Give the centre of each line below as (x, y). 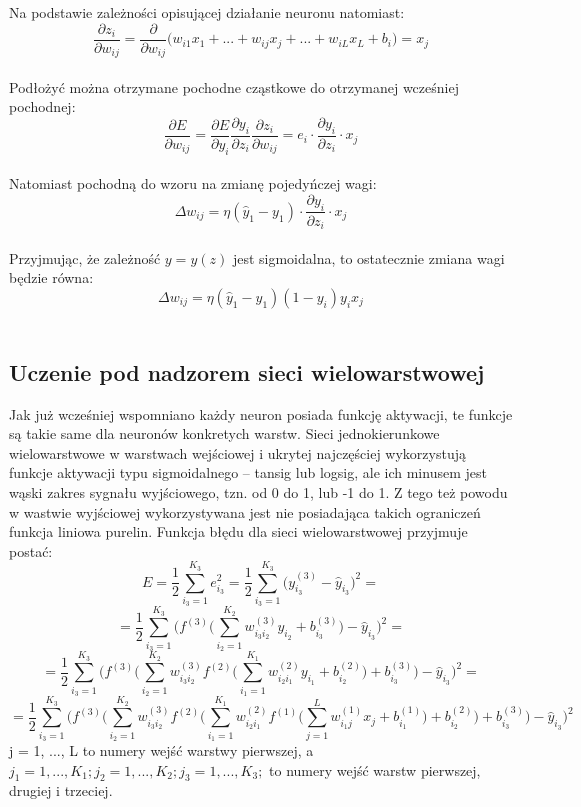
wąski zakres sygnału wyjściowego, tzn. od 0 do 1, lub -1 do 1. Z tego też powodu (258, 491)
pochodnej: (42, 106)
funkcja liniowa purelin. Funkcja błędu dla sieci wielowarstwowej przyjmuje (238, 531)
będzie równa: (51, 277)
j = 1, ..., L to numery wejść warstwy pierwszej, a (161, 750)
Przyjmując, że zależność (85, 257)
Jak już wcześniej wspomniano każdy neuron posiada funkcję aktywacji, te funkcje (261, 413)
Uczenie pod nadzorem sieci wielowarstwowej (247, 371)
